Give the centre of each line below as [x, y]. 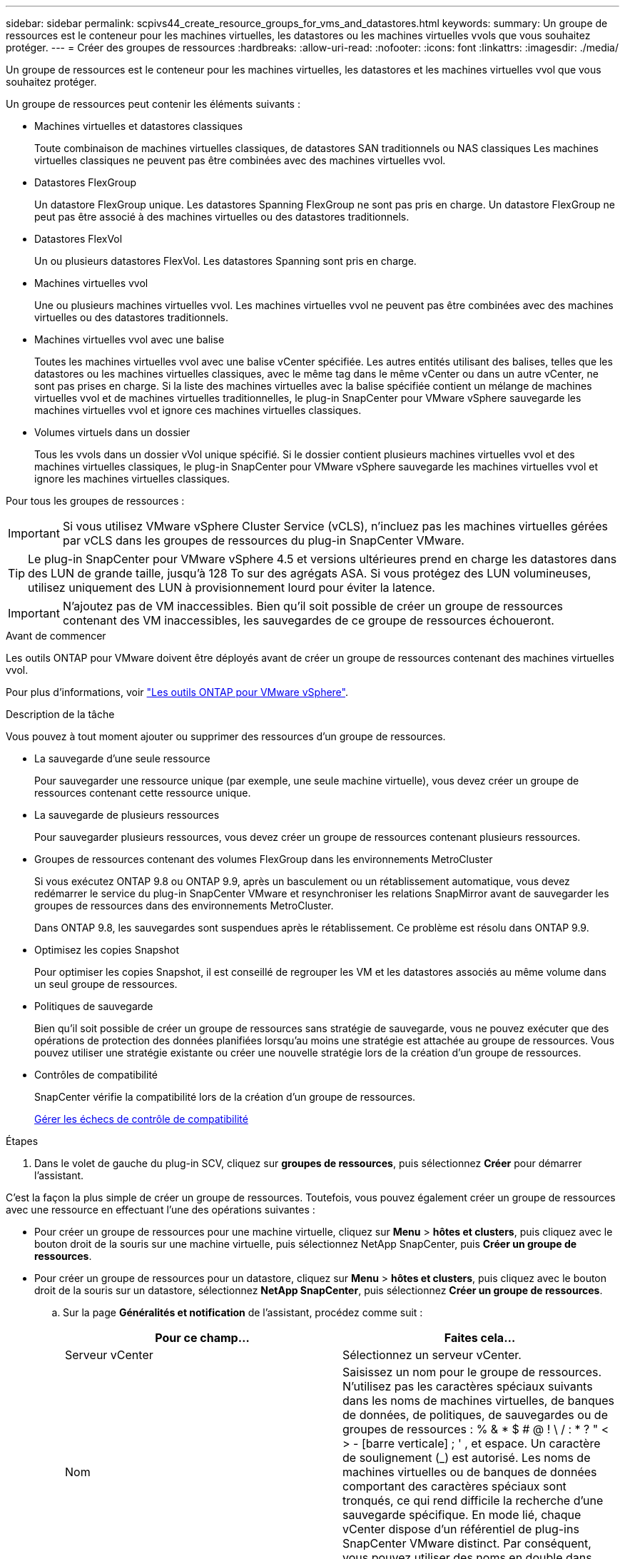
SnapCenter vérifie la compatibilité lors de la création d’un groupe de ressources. [225, 1097]
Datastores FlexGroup [86, 182]
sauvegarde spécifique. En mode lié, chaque [462, 1515]
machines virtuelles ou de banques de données [470, 1472]
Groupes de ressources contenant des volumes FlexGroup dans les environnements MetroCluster [264, 859]
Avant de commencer [56, 636]
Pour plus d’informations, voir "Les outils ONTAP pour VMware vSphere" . [177, 692]
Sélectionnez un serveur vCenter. [432, 1355]
